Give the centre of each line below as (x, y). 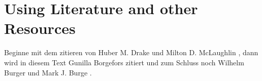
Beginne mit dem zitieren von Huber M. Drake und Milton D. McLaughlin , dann (131, 52)
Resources (40, 28)
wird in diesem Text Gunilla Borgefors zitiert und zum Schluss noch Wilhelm (124, 62)
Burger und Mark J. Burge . (48, 72)
